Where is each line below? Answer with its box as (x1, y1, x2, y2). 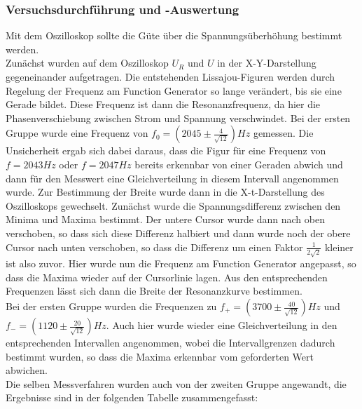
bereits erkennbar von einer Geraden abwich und (134, 156, 343, 171)
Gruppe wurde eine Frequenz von (6, 126, 148, 140)
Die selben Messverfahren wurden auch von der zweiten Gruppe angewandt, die (6, 376, 347, 391)
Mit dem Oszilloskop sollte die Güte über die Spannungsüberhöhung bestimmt (6, 28, 342, 43)
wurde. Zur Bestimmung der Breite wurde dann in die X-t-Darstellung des (6, 185, 325, 199)
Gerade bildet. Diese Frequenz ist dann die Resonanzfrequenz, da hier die (6, 97, 321, 112)
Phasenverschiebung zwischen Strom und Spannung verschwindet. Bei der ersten (6, 110, 351, 125)
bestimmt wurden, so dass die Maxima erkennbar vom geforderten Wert (6, 349, 314, 363)
